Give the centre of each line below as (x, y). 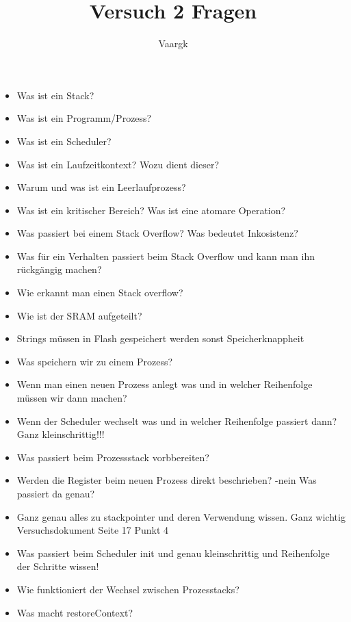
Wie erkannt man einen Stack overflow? (100, 293)
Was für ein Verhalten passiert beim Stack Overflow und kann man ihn (166, 256)
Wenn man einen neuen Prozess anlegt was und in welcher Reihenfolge (165, 384)
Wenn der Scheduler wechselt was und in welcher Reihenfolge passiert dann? (177, 420)
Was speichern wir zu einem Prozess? (95, 361)
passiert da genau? (56, 493)
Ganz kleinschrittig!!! (61, 434)
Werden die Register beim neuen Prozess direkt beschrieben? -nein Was (167, 480)
